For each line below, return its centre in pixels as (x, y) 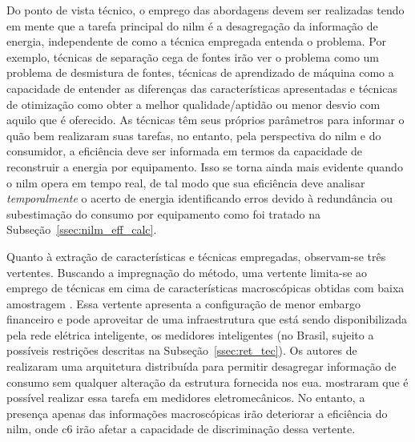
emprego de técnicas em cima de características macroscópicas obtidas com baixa (205, 288)
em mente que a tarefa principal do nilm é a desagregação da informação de (192, 25)
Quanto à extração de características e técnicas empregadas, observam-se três (196, 256)
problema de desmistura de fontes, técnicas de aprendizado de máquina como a (200, 72)
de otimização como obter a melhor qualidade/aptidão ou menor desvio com (193, 104)
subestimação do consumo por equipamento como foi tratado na (163, 213)
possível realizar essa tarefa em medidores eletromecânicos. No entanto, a (186, 398)
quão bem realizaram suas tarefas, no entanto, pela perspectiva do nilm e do (194, 135)
